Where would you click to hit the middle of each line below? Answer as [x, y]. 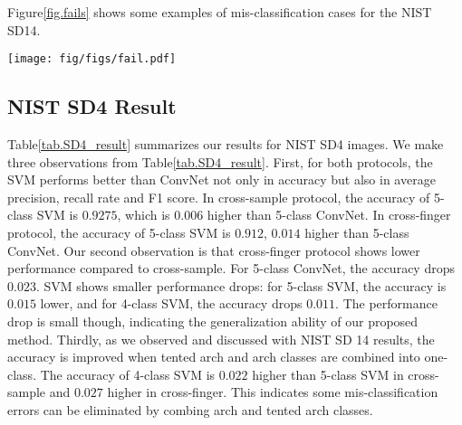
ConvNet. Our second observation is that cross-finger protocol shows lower [214, 250]
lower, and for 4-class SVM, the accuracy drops [171, 303]
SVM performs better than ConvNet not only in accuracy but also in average [221, 179]
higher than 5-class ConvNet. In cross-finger [329, 215]
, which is [144, 215]
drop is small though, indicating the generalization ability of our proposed [213, 321]
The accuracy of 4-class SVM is [128, 374]
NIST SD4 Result [92, 106]
